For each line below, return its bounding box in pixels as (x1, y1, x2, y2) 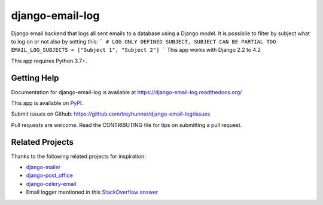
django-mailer (26, 164, 61, 171)
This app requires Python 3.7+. (11, 57, 87, 64)
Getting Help (11, 73, 59, 83)
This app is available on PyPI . (11, 100, 83, 107)
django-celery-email (26, 180, 77, 187)
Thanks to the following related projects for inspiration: (11, 153, 147, 160)
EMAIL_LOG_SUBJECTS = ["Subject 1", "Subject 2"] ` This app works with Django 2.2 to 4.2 (11, 46, 261, 54)
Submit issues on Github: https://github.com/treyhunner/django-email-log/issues (11, 110, 211, 117)
